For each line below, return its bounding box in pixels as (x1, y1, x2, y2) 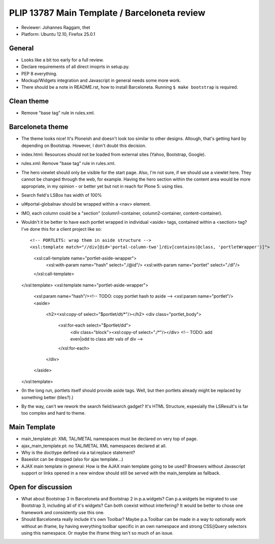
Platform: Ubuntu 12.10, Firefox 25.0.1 (21, 31, 95, 37)
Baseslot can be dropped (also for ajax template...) (21, 456, 123, 462)
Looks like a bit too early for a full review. (21, 57, 104, 63)
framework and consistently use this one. (21, 509, 105, 515)
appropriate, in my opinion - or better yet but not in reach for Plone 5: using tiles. (21, 183, 183, 189)
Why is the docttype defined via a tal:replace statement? (21, 449, 136, 455)
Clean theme (9, 97, 49, 105)
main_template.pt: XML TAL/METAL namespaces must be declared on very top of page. (21, 436, 198, 442)
